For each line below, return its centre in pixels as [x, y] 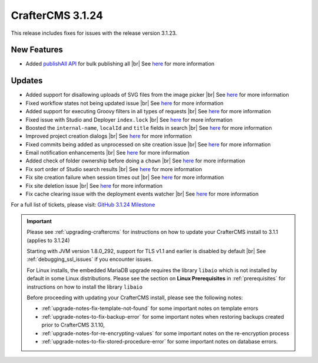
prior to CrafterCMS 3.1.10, [73, 325]
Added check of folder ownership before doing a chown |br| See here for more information [135, 161]
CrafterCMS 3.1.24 [57, 15]
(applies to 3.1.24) [48, 240]
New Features [37, 50]
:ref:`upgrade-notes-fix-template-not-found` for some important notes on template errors [150, 308]
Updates [27, 81]
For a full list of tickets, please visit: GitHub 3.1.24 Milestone [83, 205]
